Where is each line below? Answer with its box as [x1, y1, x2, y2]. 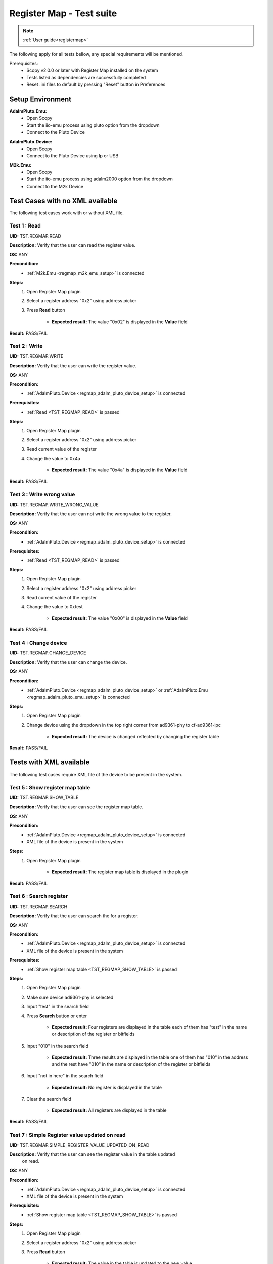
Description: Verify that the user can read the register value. [9, 242, 136, 248]
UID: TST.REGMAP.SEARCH [9, 903, 68, 910]
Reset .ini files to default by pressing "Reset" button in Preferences [26, 81, 166, 87]
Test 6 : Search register [9, 893, 68, 900]
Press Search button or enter [26, 1013, 87, 1019]
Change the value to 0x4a [26, 456, 80, 462]
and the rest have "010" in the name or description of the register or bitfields [52, 1061, 211, 1067]
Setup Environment [9, 95, 72, 103]
